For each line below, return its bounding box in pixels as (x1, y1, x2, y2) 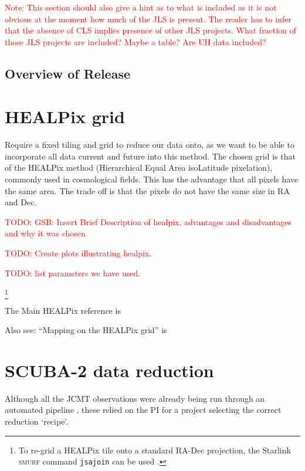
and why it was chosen (5, 227, 86, 239)
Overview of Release (5, 64, 131, 82)
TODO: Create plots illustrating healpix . (5, 247, 152, 259)
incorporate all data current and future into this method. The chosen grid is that (5, 150, 296, 162)
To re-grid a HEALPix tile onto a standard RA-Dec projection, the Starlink (18, 443, 291, 456)
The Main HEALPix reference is (5, 304, 121, 316)
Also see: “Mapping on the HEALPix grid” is (5, 324, 167, 336)
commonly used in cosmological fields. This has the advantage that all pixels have (5, 173, 299, 185)
